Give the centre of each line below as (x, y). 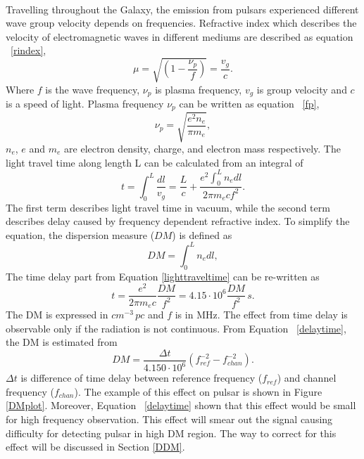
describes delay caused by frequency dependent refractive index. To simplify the (178, 221)
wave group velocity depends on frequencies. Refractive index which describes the (181, 23)
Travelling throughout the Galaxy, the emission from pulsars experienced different (182, 9)
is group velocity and (302, 89)
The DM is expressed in (57, 314)
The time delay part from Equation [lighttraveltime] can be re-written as (163, 276)
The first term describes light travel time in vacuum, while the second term (168, 207)
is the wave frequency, (93, 89)
